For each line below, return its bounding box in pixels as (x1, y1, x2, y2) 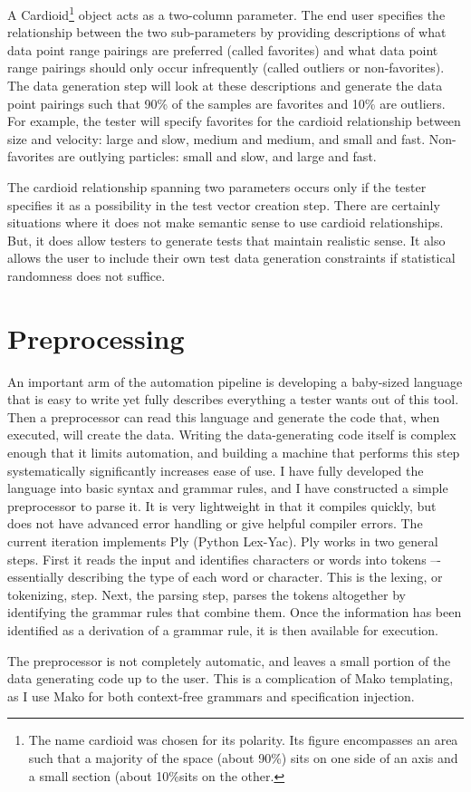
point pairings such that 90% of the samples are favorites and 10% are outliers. (7, 93, 446, 112)
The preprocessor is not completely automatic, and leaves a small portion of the (7, 651, 451, 670)
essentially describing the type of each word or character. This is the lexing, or (7, 567, 443, 586)
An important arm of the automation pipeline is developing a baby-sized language (7, 372, 463, 391)
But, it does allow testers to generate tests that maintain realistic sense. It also (7, 230, 446, 249)
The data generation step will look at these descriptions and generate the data (7, 76, 443, 95)
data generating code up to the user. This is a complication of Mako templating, (7, 669, 454, 688)
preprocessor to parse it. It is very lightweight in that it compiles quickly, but (7, 496, 437, 515)
